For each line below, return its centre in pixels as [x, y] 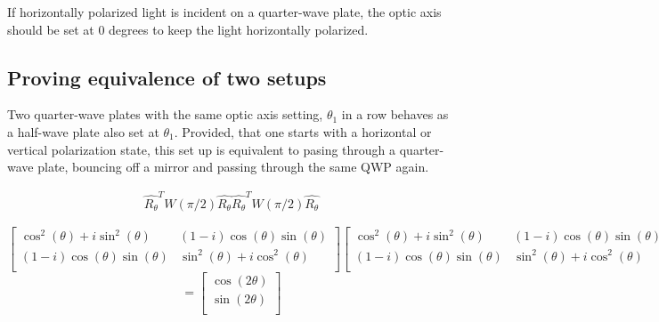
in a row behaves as [395, 114]
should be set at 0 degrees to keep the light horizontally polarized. [188, 29]
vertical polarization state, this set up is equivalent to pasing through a [202, 149]
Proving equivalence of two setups [167, 77]
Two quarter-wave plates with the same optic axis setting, [165, 114]
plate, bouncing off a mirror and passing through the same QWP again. [233, 167]
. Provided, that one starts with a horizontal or [303, 131]
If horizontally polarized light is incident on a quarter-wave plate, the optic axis [224, 12]
